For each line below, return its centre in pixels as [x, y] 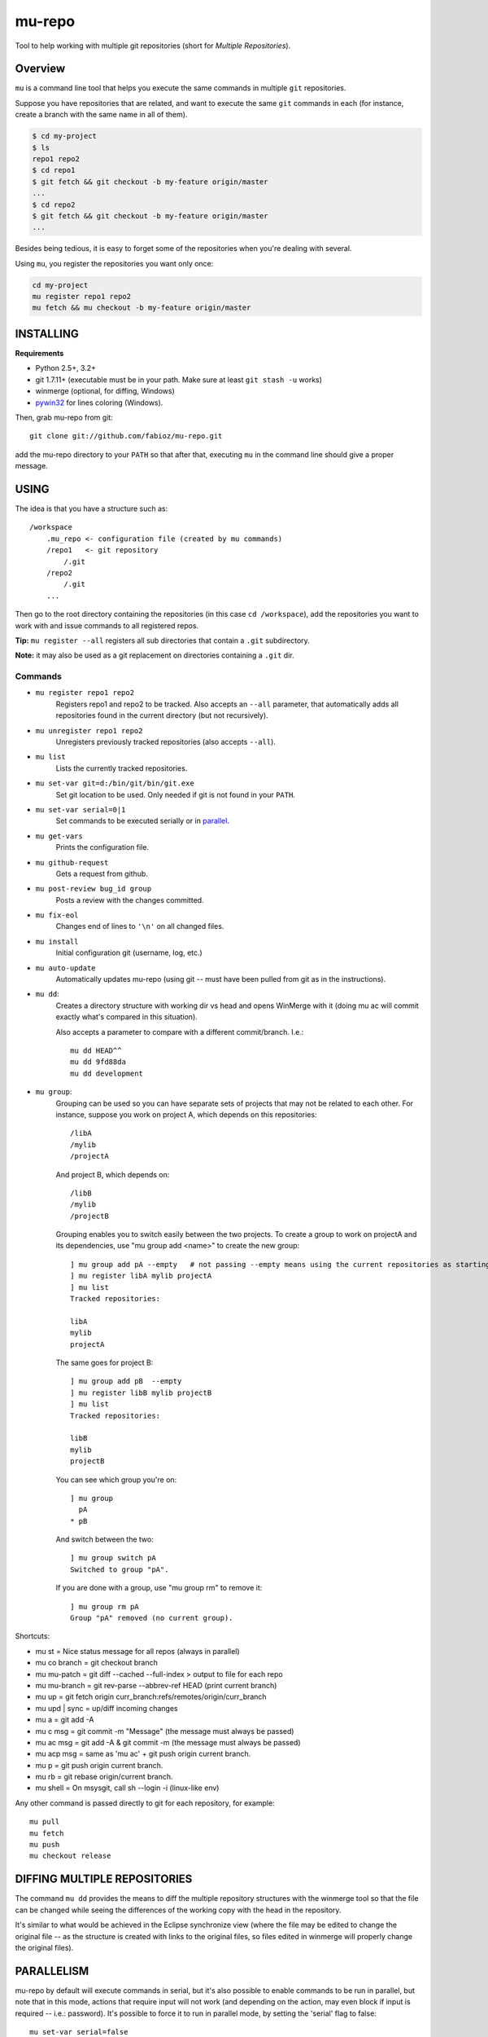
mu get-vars [59, 836]
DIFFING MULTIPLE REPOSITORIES [104, 1879]
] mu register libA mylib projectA [141, 1276]
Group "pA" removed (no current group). [152, 1618]
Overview [40, 69]
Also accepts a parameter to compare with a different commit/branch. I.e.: [180, 1032]
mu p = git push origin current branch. [99, 1765]
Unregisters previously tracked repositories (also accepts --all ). [166, 742]
